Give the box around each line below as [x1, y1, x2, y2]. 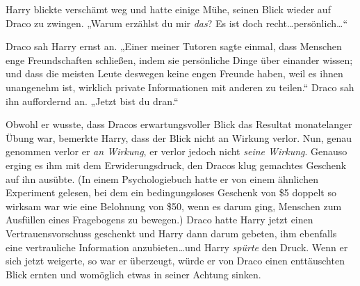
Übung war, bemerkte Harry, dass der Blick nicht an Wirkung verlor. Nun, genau [6, 130, 352, 145]
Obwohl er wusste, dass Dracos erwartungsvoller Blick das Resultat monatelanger [6, 117, 352, 132]
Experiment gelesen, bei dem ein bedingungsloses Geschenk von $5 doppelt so [6, 185, 336, 200]
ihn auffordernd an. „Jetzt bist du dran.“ [6, 93, 179, 108]
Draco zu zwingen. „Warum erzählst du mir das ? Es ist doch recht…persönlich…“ [6, 15, 347, 30]
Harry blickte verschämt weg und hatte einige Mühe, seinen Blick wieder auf [6, 2, 331, 16]
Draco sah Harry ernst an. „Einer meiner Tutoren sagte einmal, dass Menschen [6, 39, 342, 54]
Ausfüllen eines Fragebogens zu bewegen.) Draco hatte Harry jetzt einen [6, 212, 313, 227]
